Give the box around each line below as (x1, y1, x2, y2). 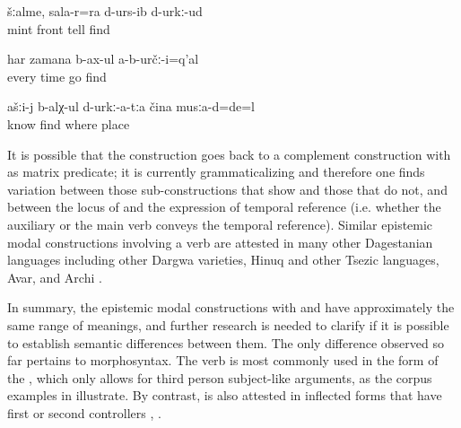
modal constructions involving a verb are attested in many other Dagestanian (7, 232, 433, 251)
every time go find (7, 66, 107, 85)
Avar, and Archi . (7, 267, 102, 286)
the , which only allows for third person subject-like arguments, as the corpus (7, 368, 432, 387)
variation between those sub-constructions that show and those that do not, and (7, 179, 448, 198)
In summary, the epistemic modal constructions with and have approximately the (7, 298, 455, 317)
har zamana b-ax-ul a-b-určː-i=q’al (7, 49, 199, 68)
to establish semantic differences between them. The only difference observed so (7, 333, 444, 352)
